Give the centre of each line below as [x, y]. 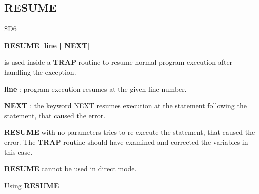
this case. [18, 152]
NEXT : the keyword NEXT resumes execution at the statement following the [125, 106]
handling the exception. [40, 71]
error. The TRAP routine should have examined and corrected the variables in [126, 142]
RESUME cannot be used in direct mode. [70, 169]
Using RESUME [32, 185]
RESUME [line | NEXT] [47, 45]
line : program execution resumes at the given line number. [95, 88]
